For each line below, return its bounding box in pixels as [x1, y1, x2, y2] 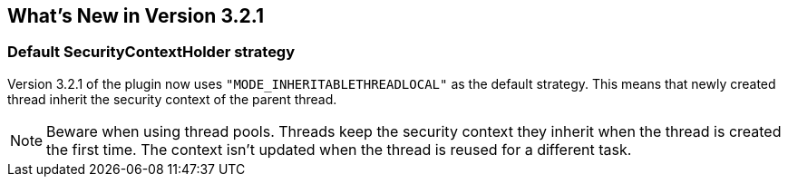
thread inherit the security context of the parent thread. [7, 91, 337, 107]
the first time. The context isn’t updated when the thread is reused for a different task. [46, 140, 632, 159]
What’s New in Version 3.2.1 [7, 5, 264, 27]
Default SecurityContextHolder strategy [7, 43, 296, 62]
